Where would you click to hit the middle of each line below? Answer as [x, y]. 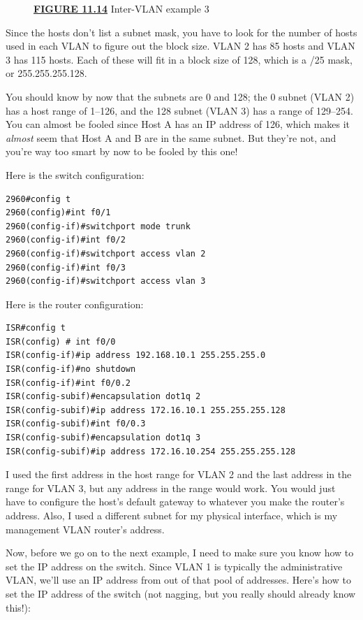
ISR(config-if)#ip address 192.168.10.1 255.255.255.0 [136, 355]
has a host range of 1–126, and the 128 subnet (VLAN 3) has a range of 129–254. [179, 110]
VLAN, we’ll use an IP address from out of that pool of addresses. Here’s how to [178, 580]
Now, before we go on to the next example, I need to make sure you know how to [180, 553]
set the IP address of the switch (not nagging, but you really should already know [181, 593]
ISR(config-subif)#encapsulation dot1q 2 [103, 397]
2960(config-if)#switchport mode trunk [98, 226]
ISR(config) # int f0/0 [61, 341]
